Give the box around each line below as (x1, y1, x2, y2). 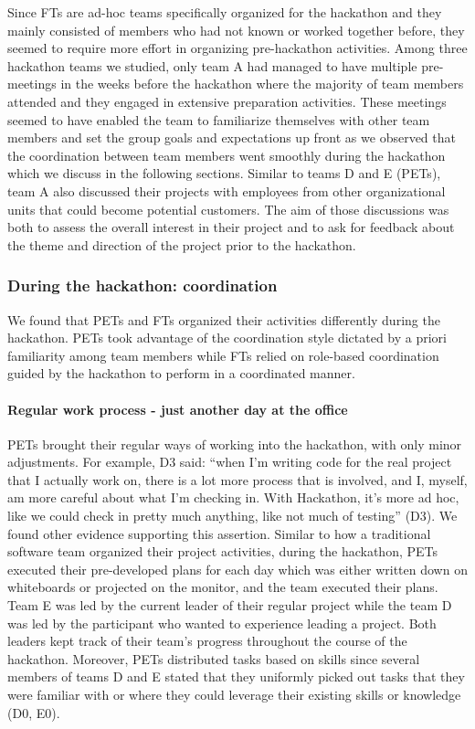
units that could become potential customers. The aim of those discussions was (7, 199, 449, 218)
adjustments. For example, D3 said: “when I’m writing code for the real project (7, 452, 452, 471)
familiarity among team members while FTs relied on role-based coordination (7, 345, 439, 364)
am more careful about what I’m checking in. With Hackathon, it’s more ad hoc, (7, 488, 459, 507)
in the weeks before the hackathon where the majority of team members (60, 74, 464, 93)
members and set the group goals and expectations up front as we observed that (7, 128, 456, 147)
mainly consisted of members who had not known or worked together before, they (7, 20, 465, 39)
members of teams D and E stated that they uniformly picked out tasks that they (7, 667, 465, 686)
